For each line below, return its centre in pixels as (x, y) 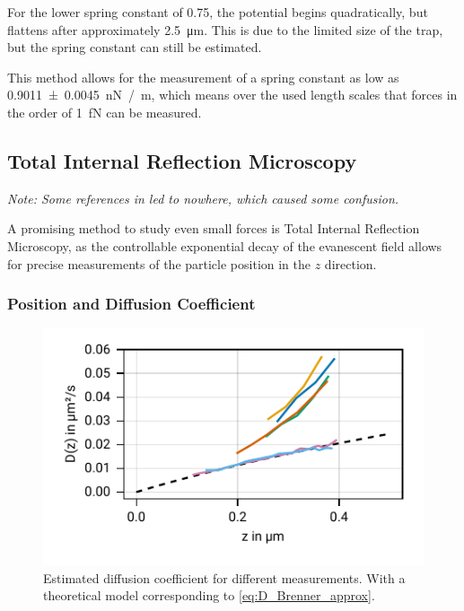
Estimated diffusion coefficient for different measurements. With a (224, 577)
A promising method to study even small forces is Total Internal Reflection (214, 228)
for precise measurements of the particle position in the (159, 263)
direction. (350, 263)
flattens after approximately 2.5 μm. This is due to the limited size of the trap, (225, 29)
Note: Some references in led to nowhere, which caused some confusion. (203, 198)
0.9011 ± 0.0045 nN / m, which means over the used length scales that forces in (232, 95)
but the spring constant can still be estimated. (135, 47)
